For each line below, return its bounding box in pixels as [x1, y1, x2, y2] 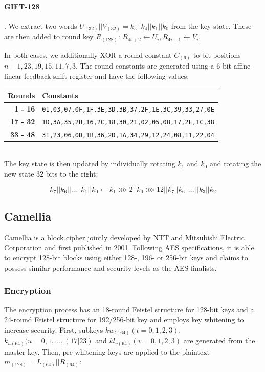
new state [4, 168, 34, 179]
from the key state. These [171, 20, 252, 31]
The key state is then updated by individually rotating [4, 158, 175, 169]
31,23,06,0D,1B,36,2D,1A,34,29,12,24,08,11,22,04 [42, 131, 214, 139]
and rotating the [209, 158, 261, 169]
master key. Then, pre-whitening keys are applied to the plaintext [4, 346, 210, 357]
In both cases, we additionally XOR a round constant [4, 49, 172, 60]
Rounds [8, 90, 35, 101]
